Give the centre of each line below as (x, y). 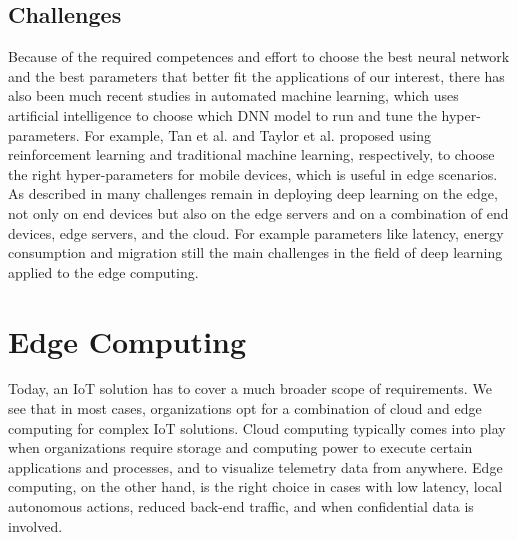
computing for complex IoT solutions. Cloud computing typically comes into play (257, 427)
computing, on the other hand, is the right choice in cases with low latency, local (255, 486)
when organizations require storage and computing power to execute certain (240, 447)
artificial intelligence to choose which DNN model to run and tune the (222, 114)
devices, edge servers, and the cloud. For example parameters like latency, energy (256, 232)
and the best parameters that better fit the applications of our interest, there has (256, 75)
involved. (35, 525)
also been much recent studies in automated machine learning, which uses (233, 95)
